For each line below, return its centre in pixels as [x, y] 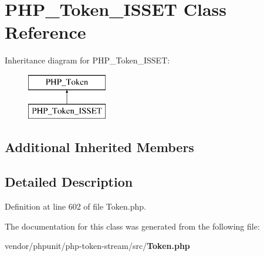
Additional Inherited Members [99, 147]
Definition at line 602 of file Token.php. [75, 206]
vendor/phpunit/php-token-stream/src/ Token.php [97, 246]
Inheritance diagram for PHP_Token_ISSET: [87, 60]
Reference [45, 32]
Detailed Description [69, 182]
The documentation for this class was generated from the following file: [132, 226]
